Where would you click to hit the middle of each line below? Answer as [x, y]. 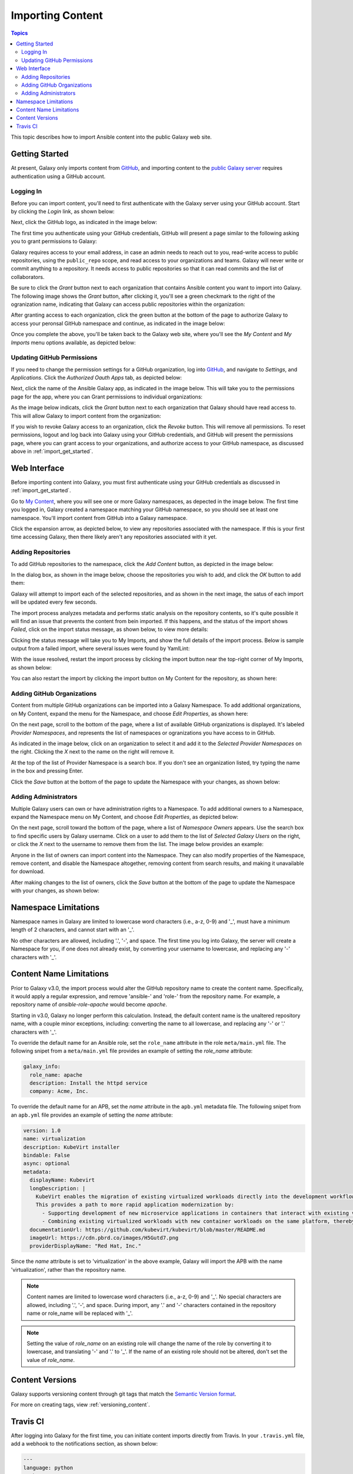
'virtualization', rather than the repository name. [69, 1269]
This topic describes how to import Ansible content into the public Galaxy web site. [111, 137]
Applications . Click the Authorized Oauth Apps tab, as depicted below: [96, 378]
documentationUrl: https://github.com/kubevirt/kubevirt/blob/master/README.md [148, 1230]
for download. [28, 871]
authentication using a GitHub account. [58, 176]
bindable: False [47, 1155]
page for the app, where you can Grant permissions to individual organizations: [107, 397]
